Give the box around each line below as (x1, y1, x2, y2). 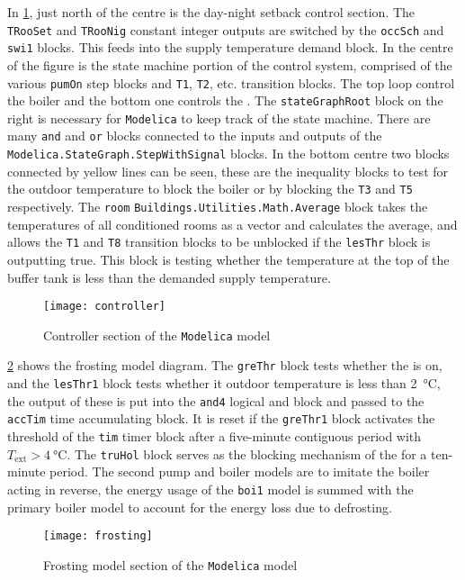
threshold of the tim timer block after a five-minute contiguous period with (7, 427, 422, 446)
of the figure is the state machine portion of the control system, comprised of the (7, 55, 452, 74)
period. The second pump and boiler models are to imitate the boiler (49, 462, 430, 481)
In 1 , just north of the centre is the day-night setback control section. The (7, 3, 416, 21)
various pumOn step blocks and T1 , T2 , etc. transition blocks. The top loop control (7, 73, 455, 92)
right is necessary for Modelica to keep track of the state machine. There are (7, 108, 431, 127)
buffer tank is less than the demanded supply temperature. (7, 267, 331, 286)
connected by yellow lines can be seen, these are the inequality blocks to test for (7, 161, 449, 180)
